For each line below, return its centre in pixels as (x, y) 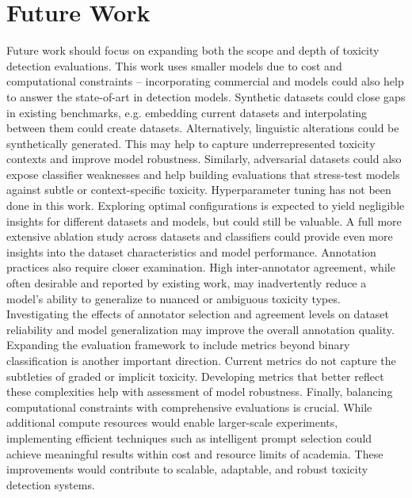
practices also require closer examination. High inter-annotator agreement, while (201, 267)
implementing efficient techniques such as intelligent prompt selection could (189, 437)
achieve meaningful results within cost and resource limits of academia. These (195, 453)
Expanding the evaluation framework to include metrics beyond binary (178, 345)
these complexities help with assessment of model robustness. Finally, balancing (200, 392)
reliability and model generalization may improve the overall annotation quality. (200, 329)
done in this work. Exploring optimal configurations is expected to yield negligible (206, 205)
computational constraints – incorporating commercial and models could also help (205, 81)
